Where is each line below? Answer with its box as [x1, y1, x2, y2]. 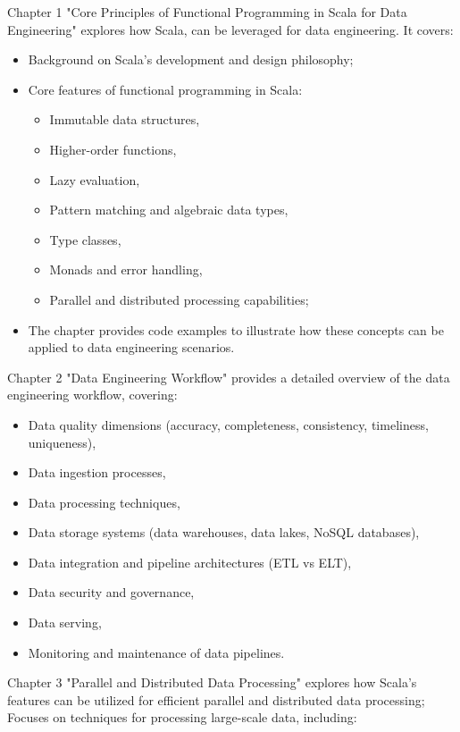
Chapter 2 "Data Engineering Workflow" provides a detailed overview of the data [7, 367, 450, 386]
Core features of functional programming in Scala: [28, 80, 303, 98]
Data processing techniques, [28, 492, 180, 511]
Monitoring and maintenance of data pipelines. [28, 643, 285, 661]
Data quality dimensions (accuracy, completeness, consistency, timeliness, [28, 415, 429, 433]
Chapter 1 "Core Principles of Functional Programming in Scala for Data [7, 3, 407, 21]
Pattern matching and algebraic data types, [49, 200, 289, 219]
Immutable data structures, [49, 110, 200, 129]
